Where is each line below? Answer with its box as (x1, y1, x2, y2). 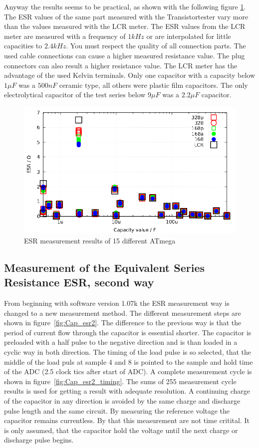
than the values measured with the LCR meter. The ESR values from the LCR (4, 21, 246, 31)
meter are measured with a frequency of (4, 30, 126, 41)
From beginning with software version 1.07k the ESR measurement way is (4, 298, 230, 308)
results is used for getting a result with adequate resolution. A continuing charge (4, 386, 250, 396)
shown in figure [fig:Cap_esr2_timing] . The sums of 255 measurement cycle (4, 376, 237, 386)
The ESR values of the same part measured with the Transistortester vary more (4, 11, 249, 21)
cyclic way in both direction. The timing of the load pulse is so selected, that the (4, 347, 251, 357)
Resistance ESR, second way (4, 274, 154, 290)
